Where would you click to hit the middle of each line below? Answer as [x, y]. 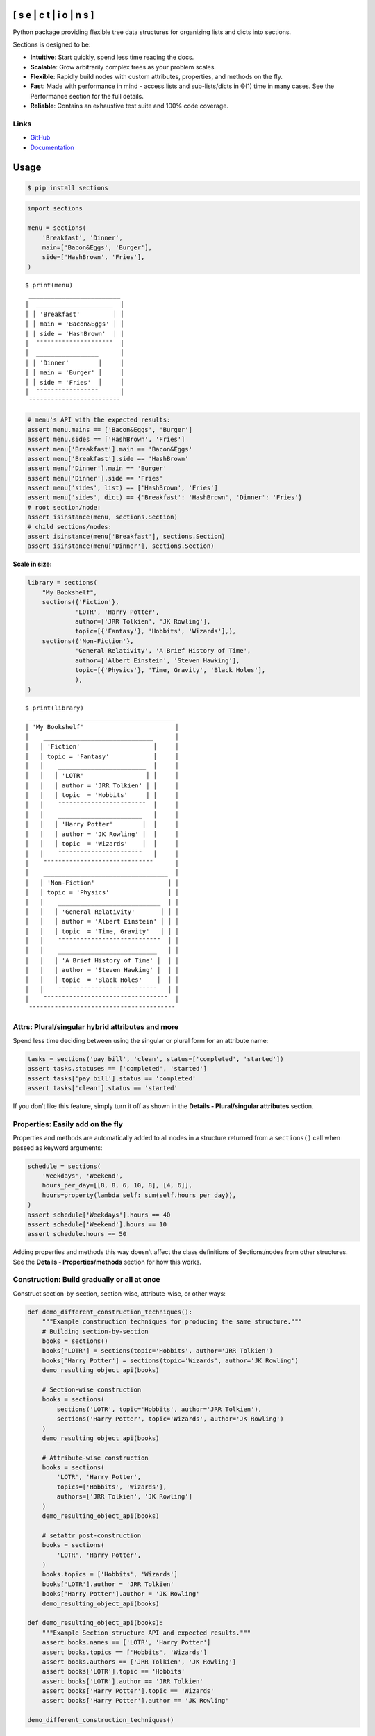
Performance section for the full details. [87, 96]
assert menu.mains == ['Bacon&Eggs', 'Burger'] [110, 429]
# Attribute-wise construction [95, 1458]
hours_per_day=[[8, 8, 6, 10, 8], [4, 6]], [117, 1185]
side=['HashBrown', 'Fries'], [93, 257]
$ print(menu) [49, 285]
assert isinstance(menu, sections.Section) [103, 517]
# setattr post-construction [92, 1535]
